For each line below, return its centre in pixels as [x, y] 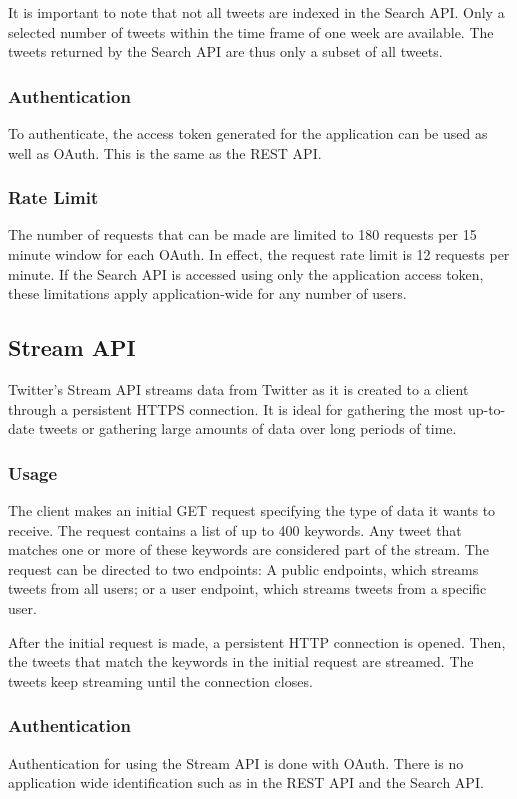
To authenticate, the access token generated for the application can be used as [248, 133]
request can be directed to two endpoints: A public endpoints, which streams [243, 568]
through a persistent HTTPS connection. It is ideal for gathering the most [236, 408]
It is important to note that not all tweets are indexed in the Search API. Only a [256, 12]
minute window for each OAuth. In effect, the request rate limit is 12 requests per [259, 254]
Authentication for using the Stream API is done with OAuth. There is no [236, 762]
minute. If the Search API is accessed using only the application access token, [246, 273]
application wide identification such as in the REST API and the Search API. [246, 782]
